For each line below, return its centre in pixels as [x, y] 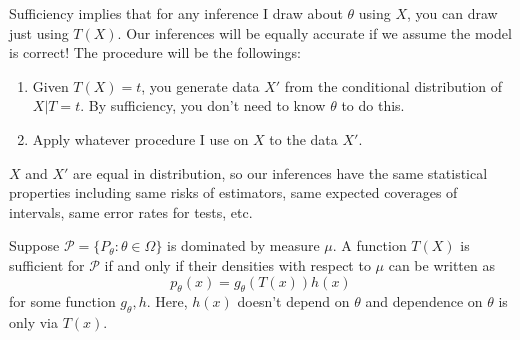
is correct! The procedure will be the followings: [155, 52]
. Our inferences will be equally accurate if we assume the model [314, 32]
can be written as [441, 264]
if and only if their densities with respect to [237, 264]
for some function [62, 301]
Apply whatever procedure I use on [140, 138]
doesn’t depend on [293, 301]
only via [34, 322]
